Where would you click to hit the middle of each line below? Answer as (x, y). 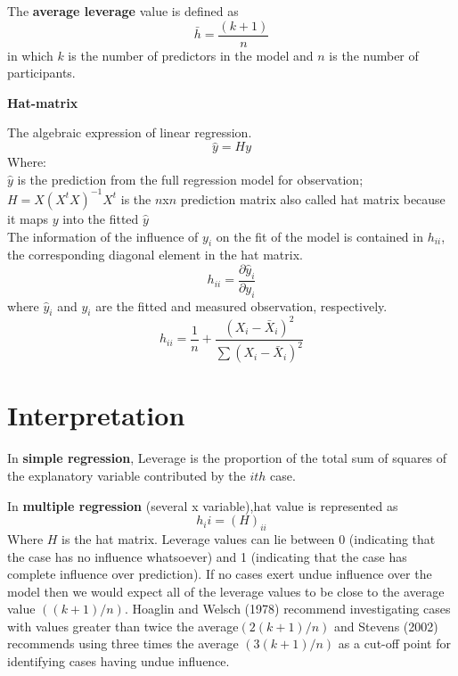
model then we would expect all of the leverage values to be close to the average (226, 591)
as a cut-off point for (394, 643)
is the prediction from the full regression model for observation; (190, 179)
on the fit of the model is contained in (319, 236)
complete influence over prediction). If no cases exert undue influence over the (220, 574)
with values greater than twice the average (123, 626)
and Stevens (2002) (386, 626)
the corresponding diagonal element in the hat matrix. (155, 255)
